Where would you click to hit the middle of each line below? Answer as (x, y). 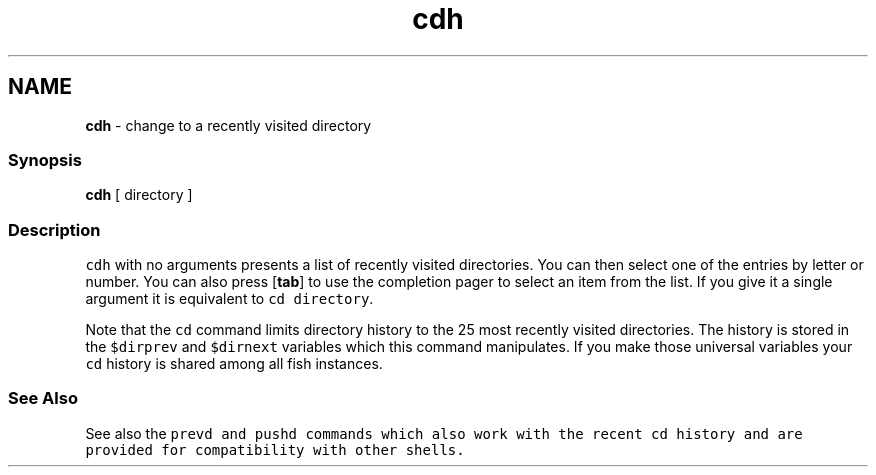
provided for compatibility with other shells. (275, 449)
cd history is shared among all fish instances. (234, 364)
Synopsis (45, 159)
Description (54, 229)
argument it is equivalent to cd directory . (229, 299)
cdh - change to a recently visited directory (228, 125)
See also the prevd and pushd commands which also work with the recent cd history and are (444, 433)
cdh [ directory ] (139, 195)
